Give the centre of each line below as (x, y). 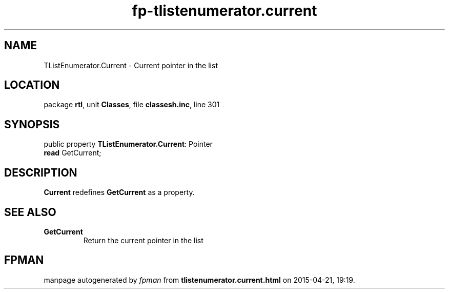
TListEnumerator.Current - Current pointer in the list (131, 65)
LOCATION (32, 85)
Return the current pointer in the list (143, 240)
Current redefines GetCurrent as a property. (119, 192)
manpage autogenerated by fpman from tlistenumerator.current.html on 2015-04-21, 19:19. (199, 280)
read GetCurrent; (73, 153)
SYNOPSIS (32, 124)
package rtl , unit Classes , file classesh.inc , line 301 (132, 105)
